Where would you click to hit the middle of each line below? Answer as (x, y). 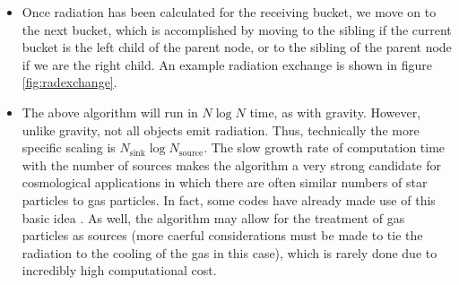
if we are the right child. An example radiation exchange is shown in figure (227, 64)
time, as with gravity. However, (335, 112)
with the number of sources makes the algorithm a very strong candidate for (231, 164)
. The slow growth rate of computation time (325, 147)
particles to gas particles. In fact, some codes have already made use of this (229, 199)
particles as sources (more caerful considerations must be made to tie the (222, 235)
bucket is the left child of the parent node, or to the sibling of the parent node (237, 47)
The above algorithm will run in (110, 112)
